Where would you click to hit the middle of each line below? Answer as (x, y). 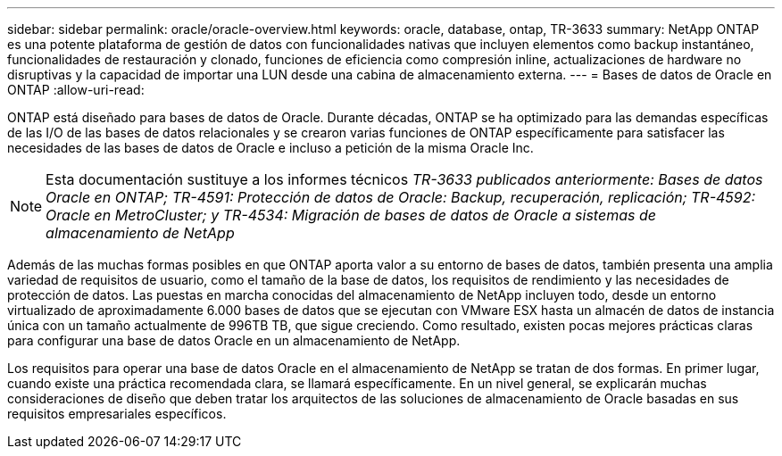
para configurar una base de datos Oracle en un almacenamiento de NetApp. (234, 340)
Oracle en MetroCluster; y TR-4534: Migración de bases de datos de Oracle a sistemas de (351, 215)
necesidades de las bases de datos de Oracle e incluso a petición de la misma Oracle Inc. (270, 148)
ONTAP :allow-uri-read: (76, 90)
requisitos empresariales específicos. (117, 414)
